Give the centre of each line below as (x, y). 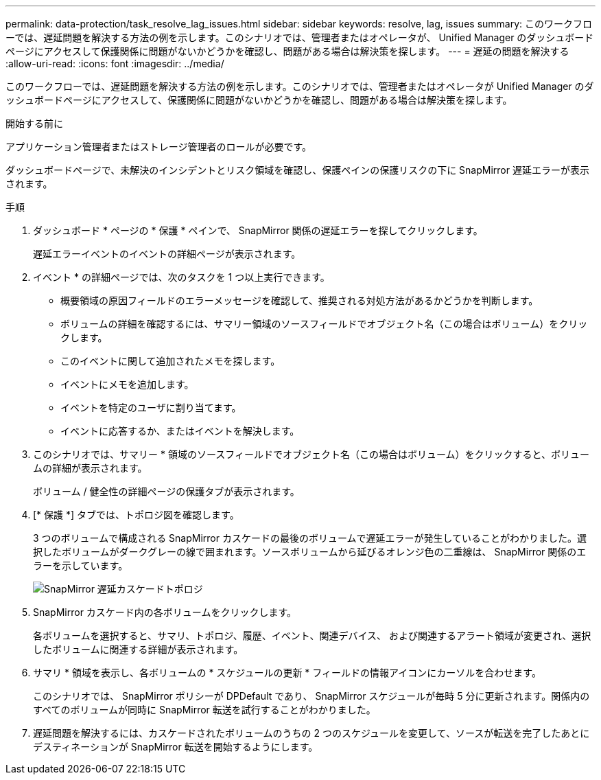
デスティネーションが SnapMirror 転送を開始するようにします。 (176, 747)
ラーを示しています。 (81, 565)
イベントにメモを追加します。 (127, 384)
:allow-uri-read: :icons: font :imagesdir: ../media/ (115, 64)
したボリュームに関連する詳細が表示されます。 (138, 649)
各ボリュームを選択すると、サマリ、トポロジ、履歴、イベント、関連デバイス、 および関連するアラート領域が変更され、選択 (312, 635)
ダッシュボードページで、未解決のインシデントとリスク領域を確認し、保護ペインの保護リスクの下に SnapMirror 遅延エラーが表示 (297, 170)
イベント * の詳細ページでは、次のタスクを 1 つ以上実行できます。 (181, 277)
